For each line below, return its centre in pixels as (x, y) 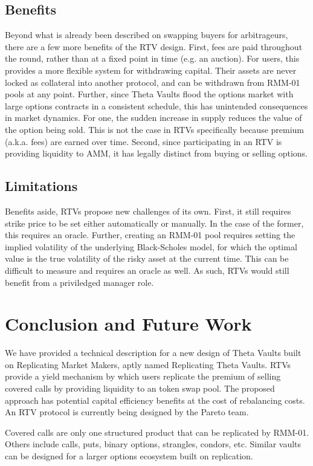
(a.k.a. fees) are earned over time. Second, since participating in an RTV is (144, 141)
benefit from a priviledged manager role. (79, 282)
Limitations (41, 186)
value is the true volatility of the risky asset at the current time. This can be (147, 258)
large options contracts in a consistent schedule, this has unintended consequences (156, 105)
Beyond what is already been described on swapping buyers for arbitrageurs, (147, 35)
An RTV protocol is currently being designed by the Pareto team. (127, 412)
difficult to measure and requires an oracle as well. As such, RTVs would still (147, 270)
